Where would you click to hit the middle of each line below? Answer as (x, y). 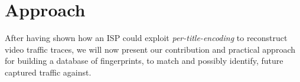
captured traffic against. (48, 72)
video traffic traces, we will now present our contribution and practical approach (150, 49)
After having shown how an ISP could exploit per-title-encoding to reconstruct (146, 38)
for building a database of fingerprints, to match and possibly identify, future (144, 61)
